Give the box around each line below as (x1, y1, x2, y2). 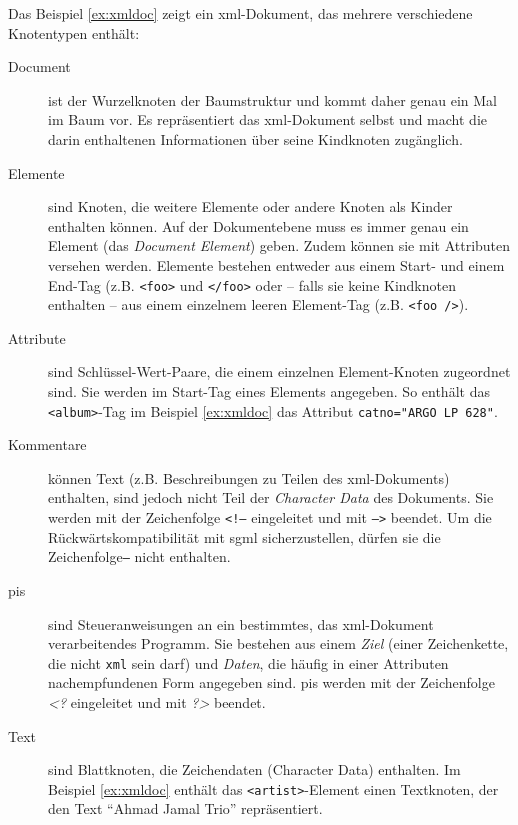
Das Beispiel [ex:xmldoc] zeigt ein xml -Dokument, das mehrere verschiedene (8, 3, 473, 23)
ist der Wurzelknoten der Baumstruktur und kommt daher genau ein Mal (48, 89, 498, 110)
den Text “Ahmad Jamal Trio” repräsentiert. (48, 798, 323, 819)
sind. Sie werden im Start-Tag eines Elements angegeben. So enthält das (48, 381, 490, 402)
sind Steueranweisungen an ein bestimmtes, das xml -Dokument (48, 613, 434, 634)
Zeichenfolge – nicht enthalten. (48, 546, 231, 567)
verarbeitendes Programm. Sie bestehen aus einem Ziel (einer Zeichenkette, (48, 633, 509, 654)
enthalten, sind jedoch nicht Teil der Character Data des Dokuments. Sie (48, 487, 494, 508)
